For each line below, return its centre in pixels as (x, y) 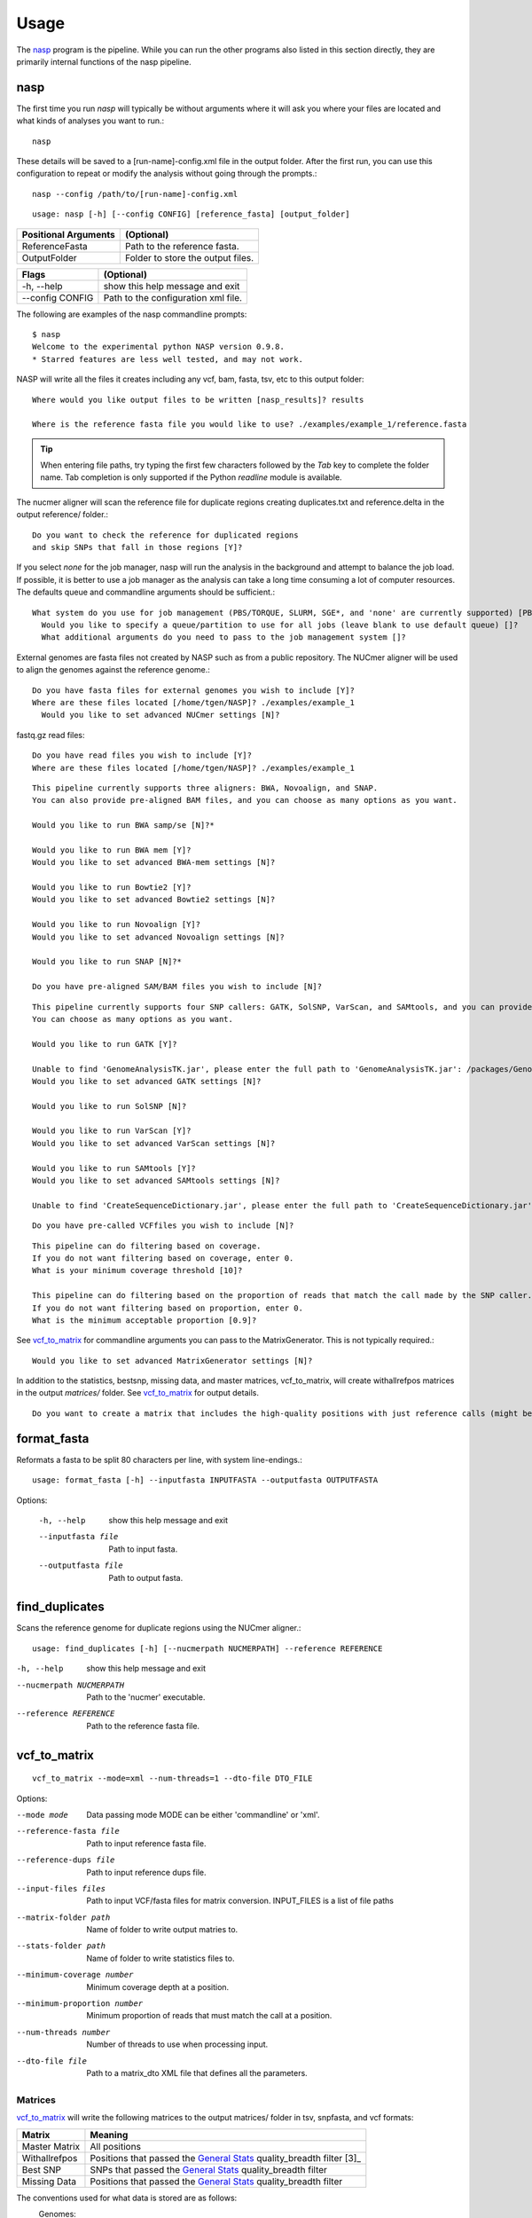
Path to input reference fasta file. (146, 1843)
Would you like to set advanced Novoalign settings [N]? (159, 937)
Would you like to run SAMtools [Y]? (114, 1168)
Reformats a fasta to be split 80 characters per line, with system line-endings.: (160, 1459)
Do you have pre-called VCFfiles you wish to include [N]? (163, 1226)
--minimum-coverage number (75, 1975)
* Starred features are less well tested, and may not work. (168, 359)
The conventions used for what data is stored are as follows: (127, 2198)
